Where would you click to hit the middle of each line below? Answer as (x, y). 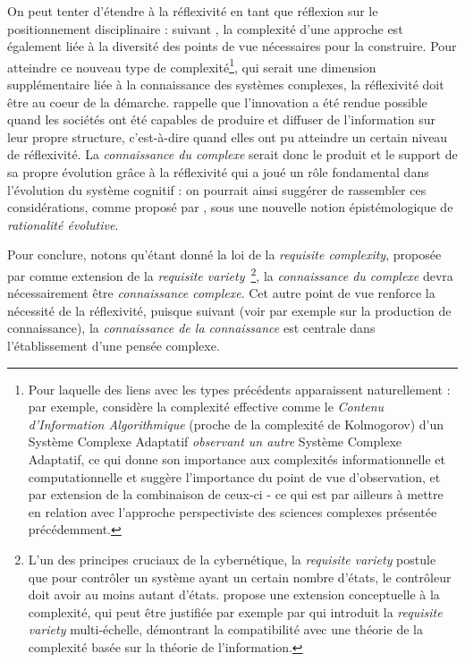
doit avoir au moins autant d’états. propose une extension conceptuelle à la (234, 594)
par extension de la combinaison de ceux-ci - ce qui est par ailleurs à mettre (236, 494)
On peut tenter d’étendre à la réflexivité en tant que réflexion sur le (193, 11)
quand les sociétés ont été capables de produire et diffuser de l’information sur (221, 119)
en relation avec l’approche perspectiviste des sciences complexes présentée (232, 511)
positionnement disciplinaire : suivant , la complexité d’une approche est (205, 28)
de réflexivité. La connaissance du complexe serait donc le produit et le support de (232, 154)
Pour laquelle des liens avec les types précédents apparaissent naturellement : (239, 389)
